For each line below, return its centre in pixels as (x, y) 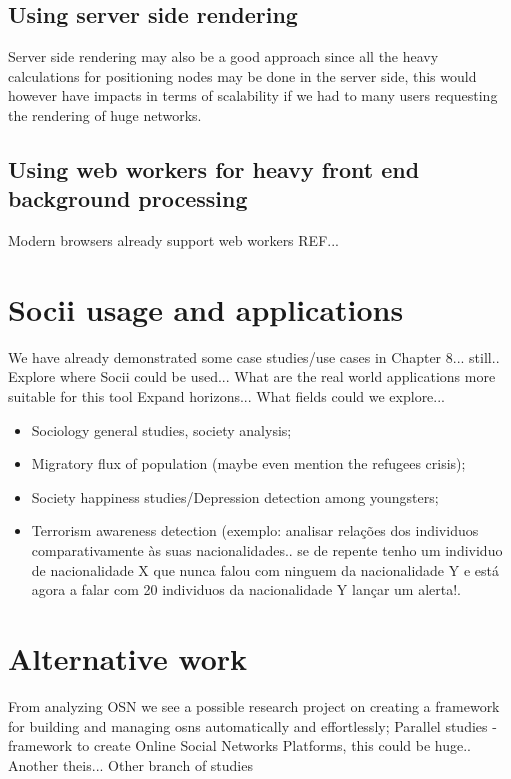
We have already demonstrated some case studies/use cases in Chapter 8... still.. (254, 356)
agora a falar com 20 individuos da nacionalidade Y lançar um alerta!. (246, 589)
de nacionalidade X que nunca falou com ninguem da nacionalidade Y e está (265, 569)
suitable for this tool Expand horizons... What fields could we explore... (227, 396)
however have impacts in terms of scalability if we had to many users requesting (253, 95)
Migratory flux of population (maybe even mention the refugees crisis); (248, 463)
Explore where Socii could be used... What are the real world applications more (252, 376)
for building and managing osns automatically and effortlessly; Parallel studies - (252, 725)
